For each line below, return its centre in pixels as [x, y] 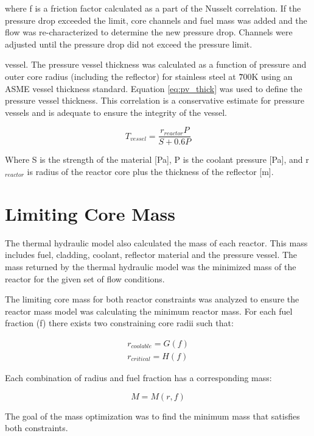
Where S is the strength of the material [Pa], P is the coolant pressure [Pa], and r [157, 159]
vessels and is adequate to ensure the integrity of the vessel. [116, 112]
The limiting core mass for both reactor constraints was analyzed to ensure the [152, 299]
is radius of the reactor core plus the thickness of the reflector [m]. [150, 171]
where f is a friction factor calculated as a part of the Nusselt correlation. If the [153, 8]
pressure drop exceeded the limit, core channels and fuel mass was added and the [156, 20]
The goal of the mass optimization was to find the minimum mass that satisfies [152, 416]
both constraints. [37, 428]
